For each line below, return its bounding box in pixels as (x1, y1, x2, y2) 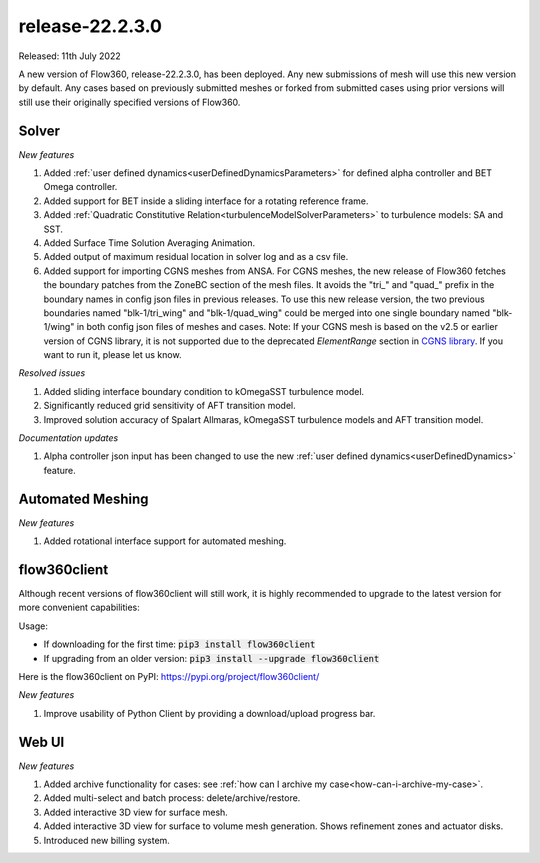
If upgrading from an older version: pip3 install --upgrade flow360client (43, 652, 380, 664)
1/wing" (43, 321, 75, 333)
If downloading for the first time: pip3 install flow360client (43, 638, 316, 650)
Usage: (18, 620, 49, 632)
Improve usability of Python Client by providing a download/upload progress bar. (43, 707, 376, 719)
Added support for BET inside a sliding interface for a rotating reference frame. (43, 195, 369, 207)
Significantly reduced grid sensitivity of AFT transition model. (43, 400, 296, 412)
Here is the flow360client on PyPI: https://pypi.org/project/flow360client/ (18, 670, 320, 682)
